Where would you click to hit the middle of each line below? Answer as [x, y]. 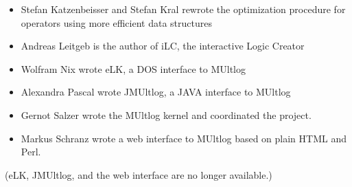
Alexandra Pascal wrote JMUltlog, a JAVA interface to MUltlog [156, 92]
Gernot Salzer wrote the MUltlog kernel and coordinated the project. [166, 114]
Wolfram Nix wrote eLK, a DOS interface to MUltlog [133, 68]
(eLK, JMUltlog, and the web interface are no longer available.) [139, 174]
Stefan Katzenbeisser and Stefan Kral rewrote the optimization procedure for [183, 9]
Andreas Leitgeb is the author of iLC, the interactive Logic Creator [163, 46]
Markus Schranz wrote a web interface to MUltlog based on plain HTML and [184, 138]
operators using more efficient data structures [116, 22]
